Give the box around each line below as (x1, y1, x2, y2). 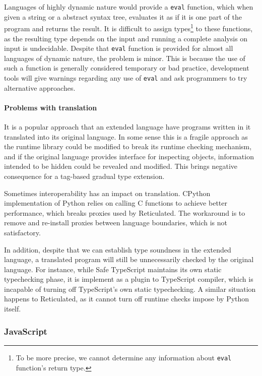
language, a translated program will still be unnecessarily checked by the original (4, 254, 254, 265)
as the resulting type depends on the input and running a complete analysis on (4, 33, 248, 43)
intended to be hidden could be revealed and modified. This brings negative (4, 161, 238, 171)
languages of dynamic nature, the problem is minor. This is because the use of (4, 52, 245, 63)
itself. (4, 303, 21, 314)
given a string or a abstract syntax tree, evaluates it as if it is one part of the (4, 11, 242, 22)
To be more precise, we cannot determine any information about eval (16, 352, 232, 362)
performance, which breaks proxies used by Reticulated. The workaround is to (4, 207, 245, 218)
